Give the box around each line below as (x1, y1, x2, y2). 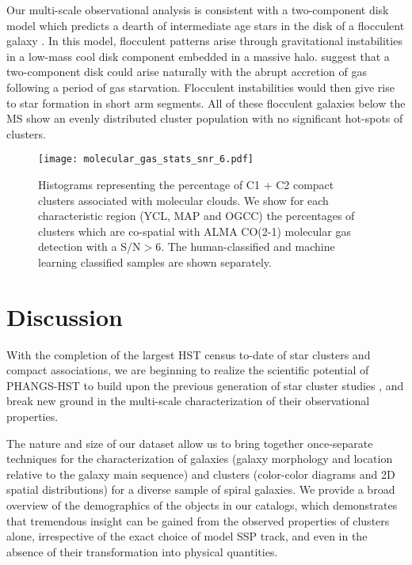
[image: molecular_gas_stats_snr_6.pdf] (38, 154, 254, 165)
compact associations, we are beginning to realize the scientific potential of (6, 362, 369, 378)
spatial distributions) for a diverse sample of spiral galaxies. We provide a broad (6, 481, 395, 498)
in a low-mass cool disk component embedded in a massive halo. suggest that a (6, 47, 390, 64)
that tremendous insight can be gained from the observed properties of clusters (6, 512, 390, 529)
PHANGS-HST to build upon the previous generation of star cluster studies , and (6, 377, 404, 393)
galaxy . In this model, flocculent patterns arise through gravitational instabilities (6, 32, 402, 49)
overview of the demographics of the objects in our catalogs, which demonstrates (6, 497, 398, 514)
